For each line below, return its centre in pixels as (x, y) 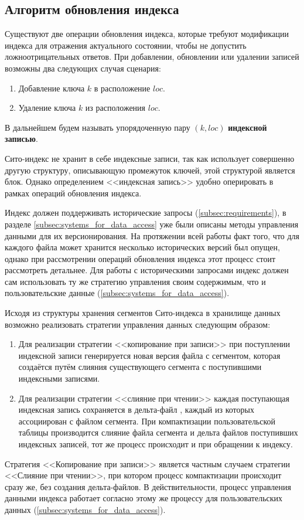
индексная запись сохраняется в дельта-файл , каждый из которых (136, 409)
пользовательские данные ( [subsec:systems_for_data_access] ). (117, 293)
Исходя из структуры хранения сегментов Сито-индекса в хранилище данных (143, 313)
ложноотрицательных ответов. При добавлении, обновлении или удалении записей (152, 57)
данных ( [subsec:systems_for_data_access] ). (85, 509)
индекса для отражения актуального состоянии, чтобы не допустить (126, 45)
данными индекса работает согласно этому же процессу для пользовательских (144, 498)
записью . (21, 139)
